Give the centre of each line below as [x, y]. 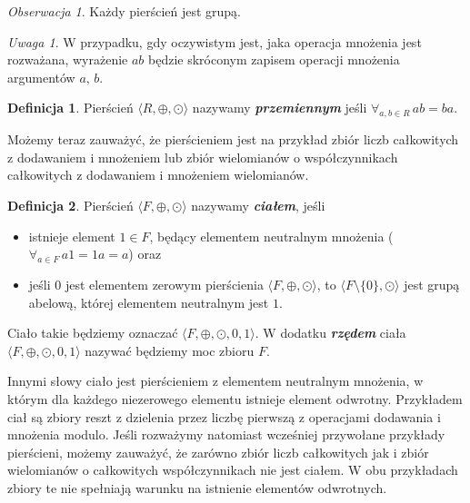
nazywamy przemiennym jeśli [280, 108]
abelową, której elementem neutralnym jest [149, 302]
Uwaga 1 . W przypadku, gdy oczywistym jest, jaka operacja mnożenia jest [215, 41]
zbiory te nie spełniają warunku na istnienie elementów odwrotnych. [197, 487]
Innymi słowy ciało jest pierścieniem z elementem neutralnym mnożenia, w [215, 381]
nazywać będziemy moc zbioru [170, 350]
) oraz [145, 254]
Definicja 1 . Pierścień [70, 108]
